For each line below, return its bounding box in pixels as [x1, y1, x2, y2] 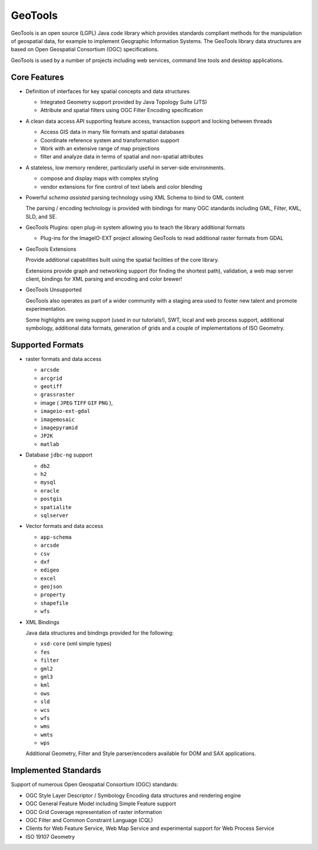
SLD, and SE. [25, 213, 57, 220]
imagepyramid [40, 425, 78, 431]
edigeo [40, 567, 59, 573]
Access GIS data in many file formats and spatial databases [40, 129, 185, 136]
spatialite [40, 504, 72, 510]
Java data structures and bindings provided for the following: [25, 629, 174, 636]
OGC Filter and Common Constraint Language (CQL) [25, 816, 153, 823]
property [40, 592, 66, 598]
